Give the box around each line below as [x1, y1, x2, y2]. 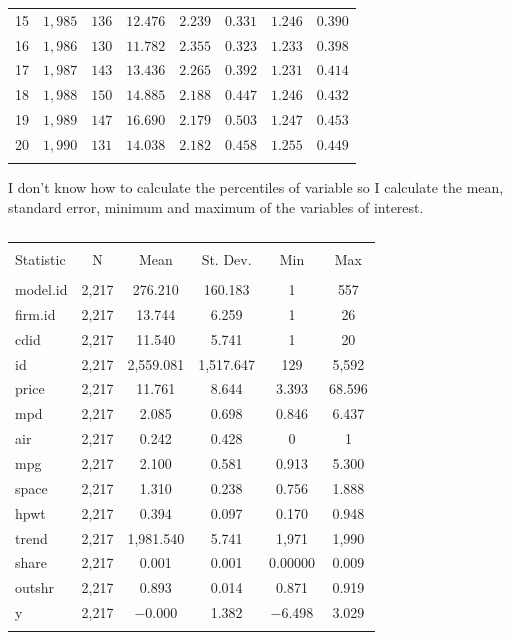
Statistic [15, 249, 66, 269]
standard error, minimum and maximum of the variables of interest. [8, 196, 424, 217]
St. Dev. [201, 249, 252, 269]
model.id [15, 279, 68, 300]
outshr [15, 577, 55, 598]
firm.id [15, 303, 56, 324]
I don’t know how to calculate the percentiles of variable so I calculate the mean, [8, 177, 504, 198]
